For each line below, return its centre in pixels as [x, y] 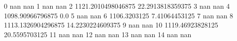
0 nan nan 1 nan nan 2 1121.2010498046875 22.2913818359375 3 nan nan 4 [117, 6]
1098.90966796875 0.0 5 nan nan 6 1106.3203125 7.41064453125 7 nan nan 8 [119, 15]
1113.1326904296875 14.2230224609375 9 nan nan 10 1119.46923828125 [111, 25]
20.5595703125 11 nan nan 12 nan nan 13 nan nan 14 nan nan [98, 34]
